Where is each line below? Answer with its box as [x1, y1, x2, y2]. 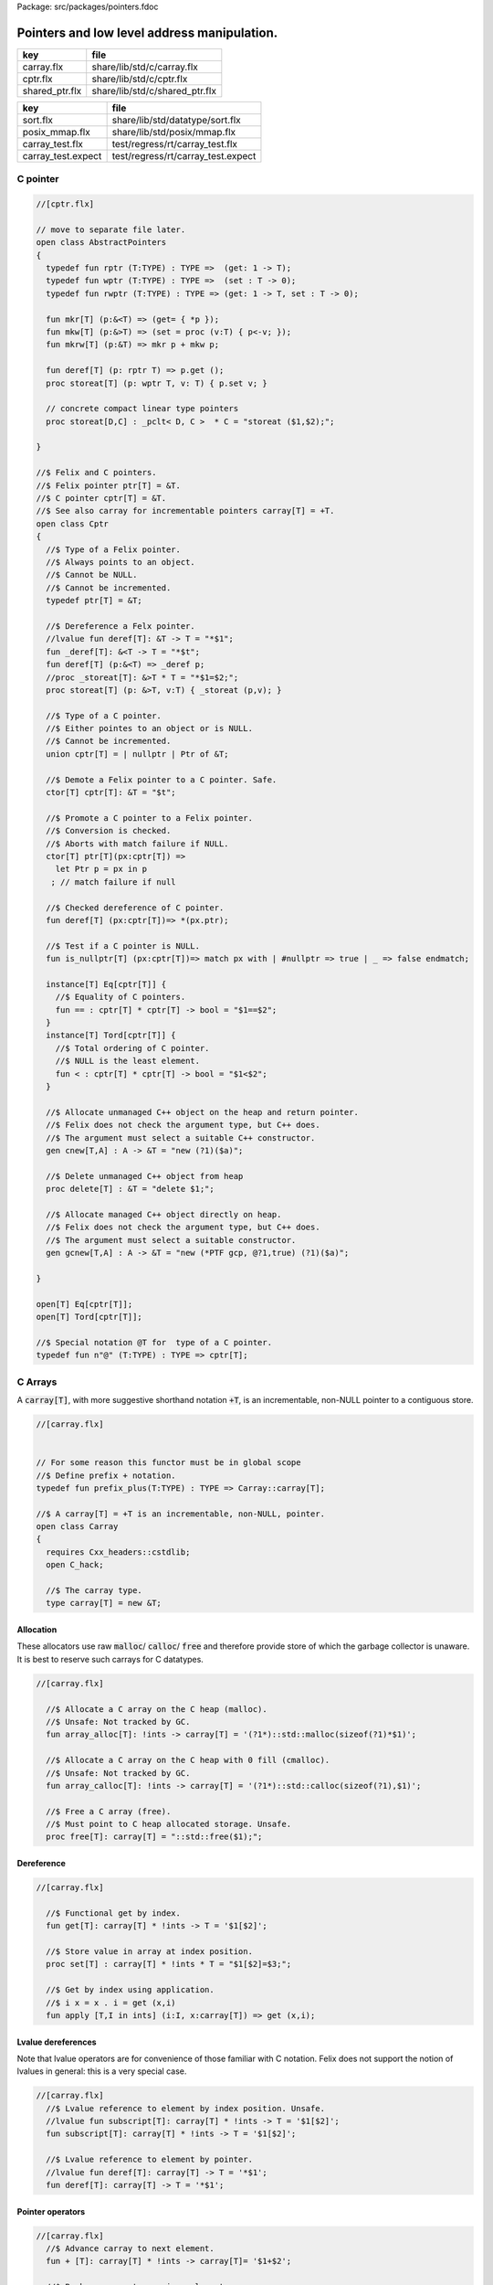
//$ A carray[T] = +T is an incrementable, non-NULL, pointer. [36, 1508, 326, 1519]
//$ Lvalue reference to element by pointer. [46, 2154, 253, 2165]
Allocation [16, 1624, 58, 1635]
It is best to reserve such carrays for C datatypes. [16, 1653, 205, 1664]
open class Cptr [36, 518, 110, 529]
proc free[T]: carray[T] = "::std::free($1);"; [46, 1832, 263, 1842]
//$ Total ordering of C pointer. [55, 1043, 210, 1053]
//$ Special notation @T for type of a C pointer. [36, 1337, 273, 1347]
